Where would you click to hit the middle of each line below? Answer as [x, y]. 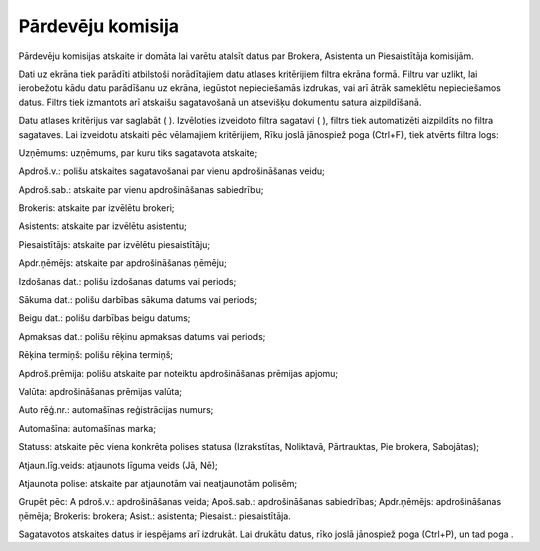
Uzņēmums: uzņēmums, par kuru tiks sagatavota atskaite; [138, 152]
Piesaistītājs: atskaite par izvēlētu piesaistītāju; [114, 244]
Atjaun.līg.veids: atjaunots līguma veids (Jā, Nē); [118, 465]
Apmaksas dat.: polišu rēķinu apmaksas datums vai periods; [142, 336]
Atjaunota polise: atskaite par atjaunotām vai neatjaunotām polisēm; [158, 483]
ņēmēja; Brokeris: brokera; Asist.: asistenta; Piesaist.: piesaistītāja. [155, 516]
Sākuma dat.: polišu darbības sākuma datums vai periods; [138, 300]
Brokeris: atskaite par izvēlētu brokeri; [96, 208]
